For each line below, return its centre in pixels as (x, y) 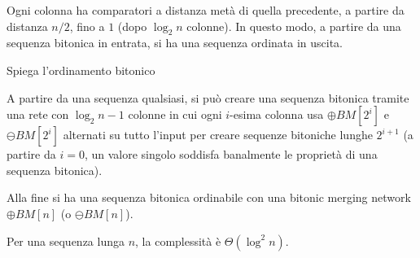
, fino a (87, 26)
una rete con (38, 114)
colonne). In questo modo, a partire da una (294, 26)
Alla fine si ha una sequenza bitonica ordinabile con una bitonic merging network (209, 197)
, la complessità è (178, 241)
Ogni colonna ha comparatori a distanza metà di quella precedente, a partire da (206, 10)
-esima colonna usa (277, 114)
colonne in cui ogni (175, 114)
